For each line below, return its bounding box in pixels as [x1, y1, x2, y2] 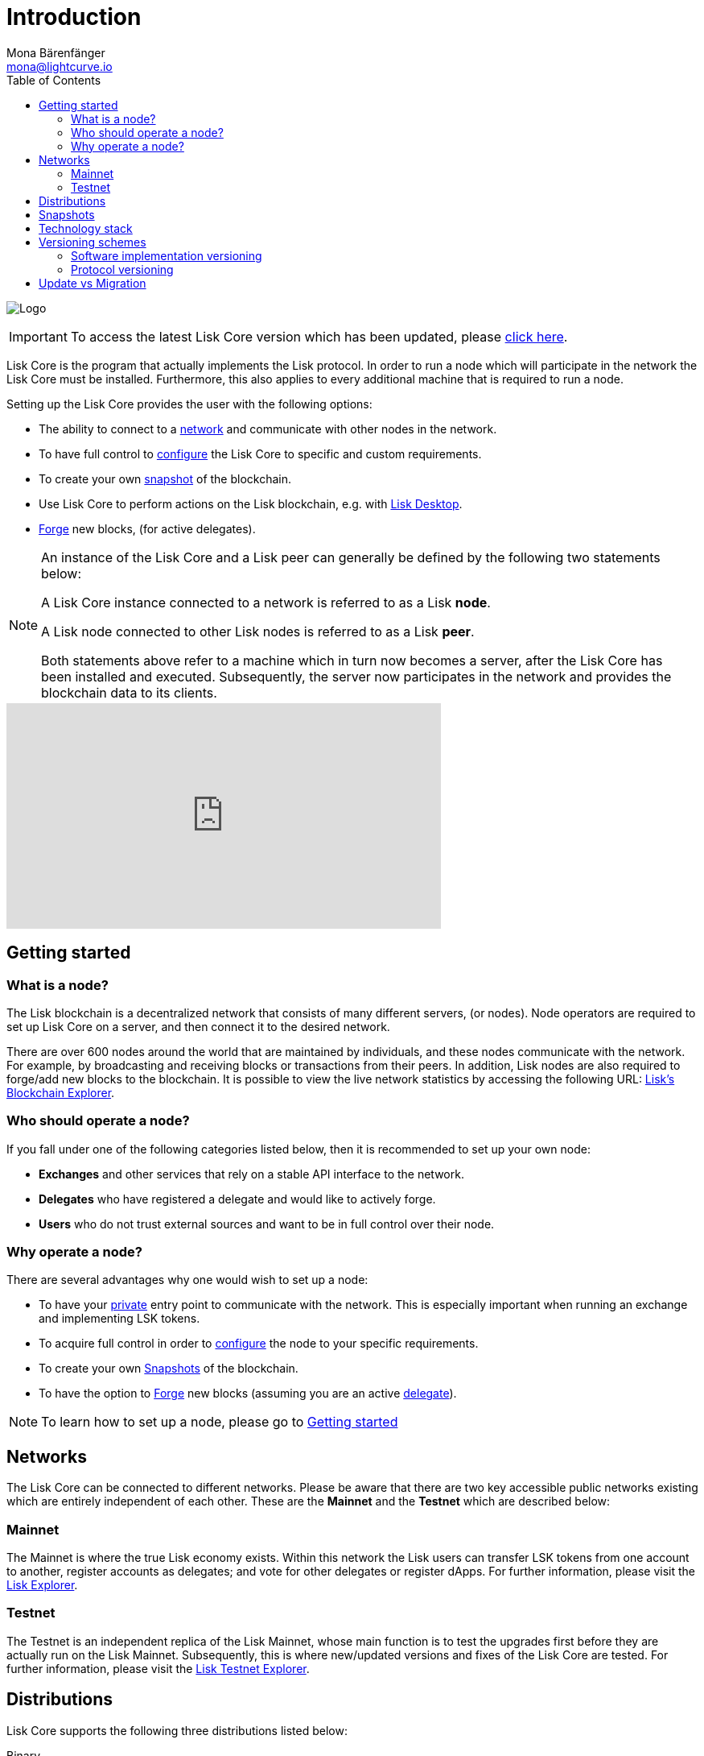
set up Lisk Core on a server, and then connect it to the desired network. [6, 1019, 390, 1033]
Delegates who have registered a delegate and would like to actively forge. [39, 1191, 436, 1206]
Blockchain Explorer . [6, 1085, 115, 1100]
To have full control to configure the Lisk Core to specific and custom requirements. [39, 446, 482, 461]
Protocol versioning [71, 262, 174, 276]
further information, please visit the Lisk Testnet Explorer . [6, 1661, 310, 1675]
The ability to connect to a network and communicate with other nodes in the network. [39, 421, 497, 436]
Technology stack [39, 221, 133, 235]
